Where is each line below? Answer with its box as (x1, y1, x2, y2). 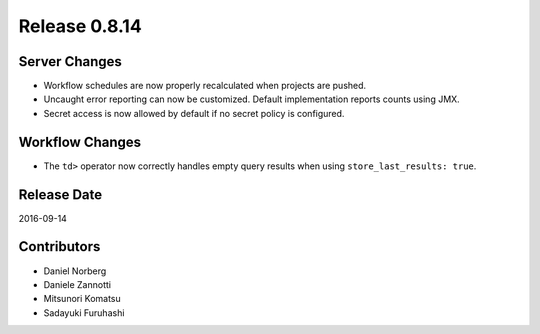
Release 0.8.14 (18, 15, 142, 37)
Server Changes (18, 53, 122, 70)
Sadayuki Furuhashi (43, 306, 125, 319)
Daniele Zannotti (43, 278, 112, 290)
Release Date (18, 186, 103, 203)
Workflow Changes (18, 133, 142, 150)
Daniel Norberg (43, 265, 107, 277)
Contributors (18, 238, 101, 255)
